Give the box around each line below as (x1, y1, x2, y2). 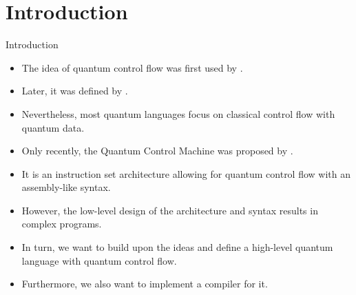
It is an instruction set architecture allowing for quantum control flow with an (21, 166, 351, 181)
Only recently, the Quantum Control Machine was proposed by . (21, 143, 293, 158)
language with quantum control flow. (21, 253, 177, 267)
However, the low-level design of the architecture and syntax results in (21, 203, 318, 217)
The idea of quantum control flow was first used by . (21, 60, 243, 74)
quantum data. (21, 120, 85, 134)
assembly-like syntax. (21, 180, 111, 194)
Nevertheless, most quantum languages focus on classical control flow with (21, 106, 335, 121)
